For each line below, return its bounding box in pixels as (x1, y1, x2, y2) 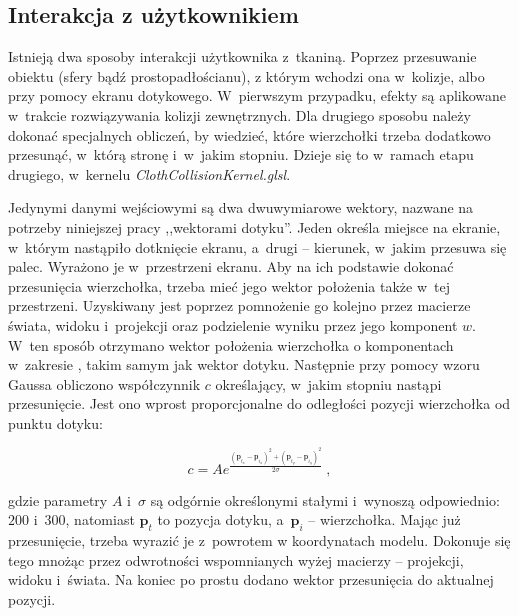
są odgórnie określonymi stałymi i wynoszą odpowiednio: (150, 489, 500, 510)
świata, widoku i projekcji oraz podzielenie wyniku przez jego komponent (8, 314, 458, 335)
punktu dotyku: (8, 412, 103, 433)
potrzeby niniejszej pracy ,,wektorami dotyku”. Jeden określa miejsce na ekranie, (8, 216, 501, 237)
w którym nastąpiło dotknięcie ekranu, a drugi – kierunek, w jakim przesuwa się (8, 236, 507, 257)
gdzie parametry (8, 489, 108, 510)
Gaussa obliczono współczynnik (8, 373, 201, 394)
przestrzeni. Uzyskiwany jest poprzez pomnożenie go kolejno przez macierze (8, 295, 471, 316)
